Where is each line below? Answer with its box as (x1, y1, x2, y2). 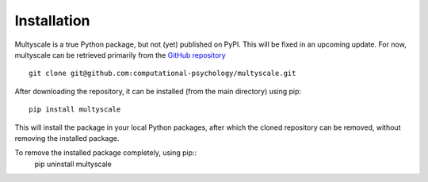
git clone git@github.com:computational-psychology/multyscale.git (29, 69, 296, 78)
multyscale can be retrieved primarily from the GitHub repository (14, 50, 226, 59)
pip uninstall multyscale (34, 159, 113, 169)
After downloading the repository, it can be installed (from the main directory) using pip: (14, 86, 301, 96)
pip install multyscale (29, 105, 121, 114)
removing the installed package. (14, 133, 120, 142)
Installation (14, 12, 90, 29)
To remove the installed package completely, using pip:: (14, 148, 197, 157)
